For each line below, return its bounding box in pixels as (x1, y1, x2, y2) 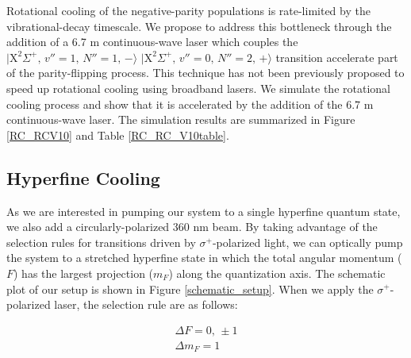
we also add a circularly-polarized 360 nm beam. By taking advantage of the (6, 218, 378, 235)
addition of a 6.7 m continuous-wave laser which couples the (6, 33, 298, 50)
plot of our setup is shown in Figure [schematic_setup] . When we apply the (6, 280, 374, 297)
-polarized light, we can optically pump (212, 233, 403, 250)
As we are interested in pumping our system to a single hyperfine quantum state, (6, 202, 401, 219)
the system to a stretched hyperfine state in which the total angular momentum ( (6, 249, 402, 266)
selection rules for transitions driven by (6, 233, 196, 250)
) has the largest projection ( (13, 264, 154, 281)
